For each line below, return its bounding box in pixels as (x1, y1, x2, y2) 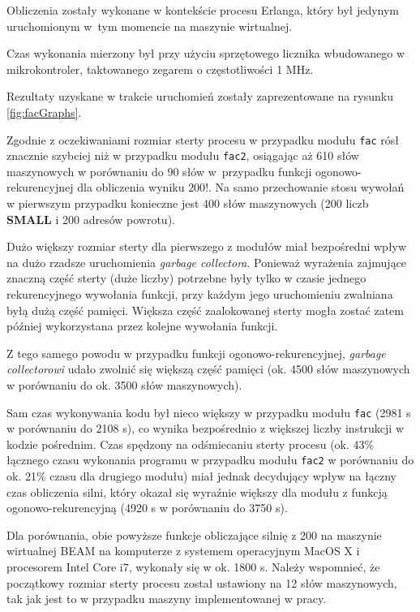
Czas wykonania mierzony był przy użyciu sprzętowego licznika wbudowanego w (6, 45, 405, 62)
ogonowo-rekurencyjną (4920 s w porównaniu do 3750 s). (6, 499, 288, 516)
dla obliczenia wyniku (77, 179, 185, 196)
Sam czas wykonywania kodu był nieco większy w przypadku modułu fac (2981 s (6, 403, 411, 420)
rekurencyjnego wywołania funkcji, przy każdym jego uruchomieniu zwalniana (6, 286, 393, 303)
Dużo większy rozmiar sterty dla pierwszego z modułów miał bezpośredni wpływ (6, 238, 407, 255)
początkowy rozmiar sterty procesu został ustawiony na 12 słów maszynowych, (6, 574, 397, 591)
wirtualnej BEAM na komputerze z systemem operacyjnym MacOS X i (6, 542, 360, 559)
